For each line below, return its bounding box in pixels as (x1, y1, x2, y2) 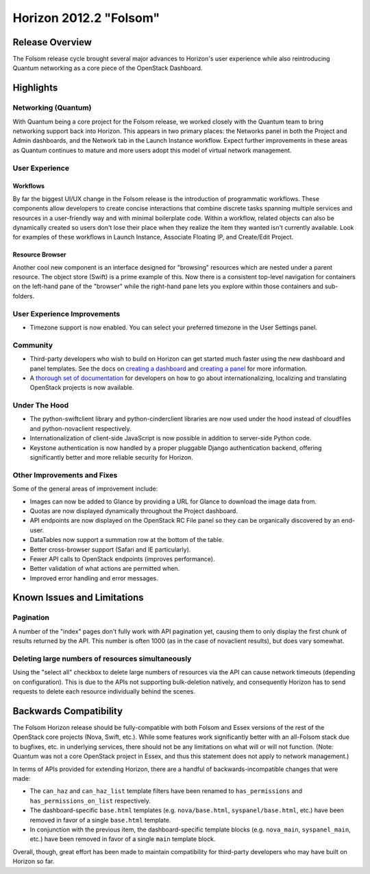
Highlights (12, 82, 58, 94)
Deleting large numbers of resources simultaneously (12, 654, 192, 663)
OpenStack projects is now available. (29, 383, 134, 392)
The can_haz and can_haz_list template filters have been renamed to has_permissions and (29, 787, 303, 795)
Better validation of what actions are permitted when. (29, 565, 180, 573)
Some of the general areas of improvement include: (12, 484, 158, 493)
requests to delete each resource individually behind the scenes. (12, 687, 195, 696)
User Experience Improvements (12, 309, 121, 318)
